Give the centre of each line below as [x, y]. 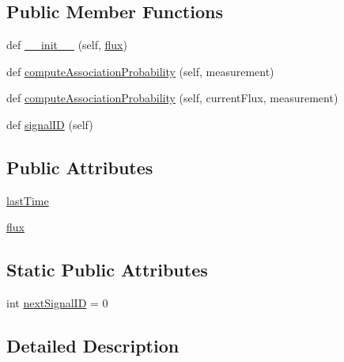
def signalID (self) [50, 124]
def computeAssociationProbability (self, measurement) [140, 71]
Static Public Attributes [107, 270]
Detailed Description [93, 346]
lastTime [28, 200]
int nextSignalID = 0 [57, 303]
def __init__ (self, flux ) [67, 45]
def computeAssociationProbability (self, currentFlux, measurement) [172, 98]
